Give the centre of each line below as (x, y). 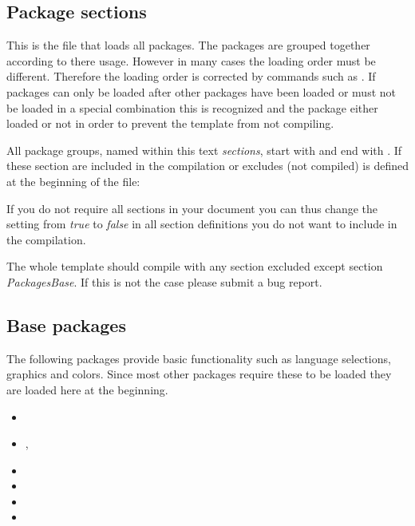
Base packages (66, 324)
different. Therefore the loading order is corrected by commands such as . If (191, 76)
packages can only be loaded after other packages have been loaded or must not (201, 91)
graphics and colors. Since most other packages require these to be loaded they (199, 374)
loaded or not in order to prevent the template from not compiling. (170, 123)
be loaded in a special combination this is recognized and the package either (192, 107)
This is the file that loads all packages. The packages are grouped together (188, 45)
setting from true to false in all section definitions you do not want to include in (202, 224)
